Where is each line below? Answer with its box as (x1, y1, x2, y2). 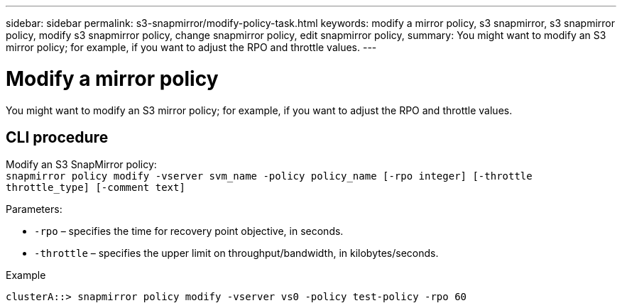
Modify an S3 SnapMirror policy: (6, 158, 157, 171)
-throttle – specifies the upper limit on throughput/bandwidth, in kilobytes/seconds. (34, 247, 439, 260)
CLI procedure (6, 128, 109, 146)
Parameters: (6, 203, 62, 216)
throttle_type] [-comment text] (6, 182, 185, 194)
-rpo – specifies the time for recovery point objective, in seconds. (34, 225, 344, 238)
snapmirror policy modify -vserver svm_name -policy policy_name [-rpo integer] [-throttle (6, 170, 533, 182)
